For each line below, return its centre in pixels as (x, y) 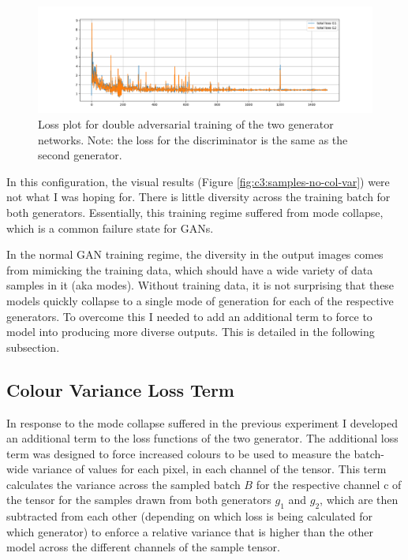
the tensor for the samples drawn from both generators (139, 500)
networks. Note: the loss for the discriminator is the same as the (193, 139)
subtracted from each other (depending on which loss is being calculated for (190, 516)
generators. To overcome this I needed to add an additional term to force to (189, 316)
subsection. (33, 347)
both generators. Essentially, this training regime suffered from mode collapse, (195, 212)
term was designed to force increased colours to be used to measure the (178, 453)
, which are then (359, 500)
